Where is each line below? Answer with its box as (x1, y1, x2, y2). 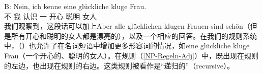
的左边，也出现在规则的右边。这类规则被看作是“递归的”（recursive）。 (4, 60, 235, 70)
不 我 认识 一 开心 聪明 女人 (4, 11, 97, 21)
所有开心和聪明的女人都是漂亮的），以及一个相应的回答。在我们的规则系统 (11, 30, 257, 41)
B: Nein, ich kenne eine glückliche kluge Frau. (4, 1, 147, 11)
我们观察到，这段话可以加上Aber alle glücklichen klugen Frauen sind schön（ (4, 21, 250, 31)
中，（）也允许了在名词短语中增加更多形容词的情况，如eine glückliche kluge (4, 40, 250, 51)
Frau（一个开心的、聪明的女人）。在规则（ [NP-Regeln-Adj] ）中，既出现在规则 (4, 50, 258, 60)
